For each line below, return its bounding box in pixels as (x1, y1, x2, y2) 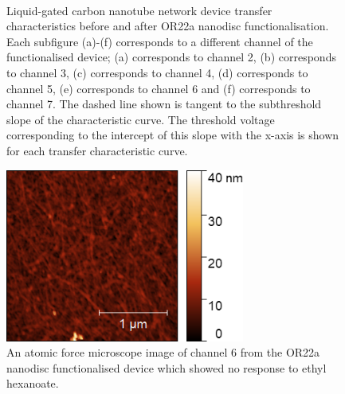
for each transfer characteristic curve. (6, 142, 188, 158)
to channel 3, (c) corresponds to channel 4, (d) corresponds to (6, 64, 308, 80)
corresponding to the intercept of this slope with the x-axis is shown (6, 127, 339, 143)
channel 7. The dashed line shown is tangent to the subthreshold (6, 96, 322, 112)
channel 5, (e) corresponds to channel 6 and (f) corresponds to (6, 80, 311, 96)
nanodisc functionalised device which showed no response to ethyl (6, 359, 327, 376)
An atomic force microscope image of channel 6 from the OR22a (6, 344, 320, 361)
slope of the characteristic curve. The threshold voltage (6, 111, 275, 127)
